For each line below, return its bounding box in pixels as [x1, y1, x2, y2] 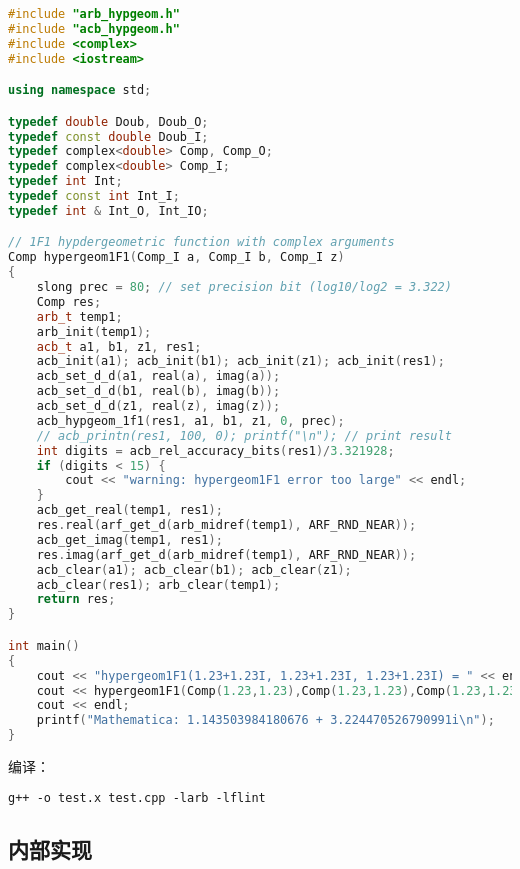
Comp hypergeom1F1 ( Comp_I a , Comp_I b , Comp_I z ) [8, 250, 345, 265]
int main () [8, 638, 80, 653]
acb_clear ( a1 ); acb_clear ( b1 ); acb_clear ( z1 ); [36, 562, 352, 577]
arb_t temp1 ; [36, 309, 123, 324]
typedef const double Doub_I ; [8, 129, 209, 144]
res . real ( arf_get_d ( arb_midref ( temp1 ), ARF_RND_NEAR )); [36, 518, 417, 533]
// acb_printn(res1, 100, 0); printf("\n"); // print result [36, 428, 452, 443]
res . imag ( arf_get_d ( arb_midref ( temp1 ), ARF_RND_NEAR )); [36, 547, 417, 562]
